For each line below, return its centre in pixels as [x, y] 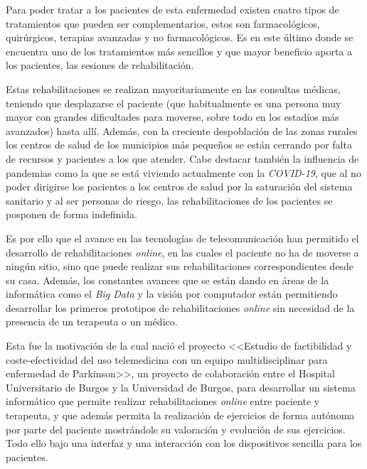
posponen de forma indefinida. [71, 214]
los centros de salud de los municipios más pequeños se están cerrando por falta [179, 145]
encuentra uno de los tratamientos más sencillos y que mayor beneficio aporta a [179, 51]
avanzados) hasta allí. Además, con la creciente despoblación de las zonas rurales [182, 130]
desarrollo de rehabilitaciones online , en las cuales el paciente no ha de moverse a [182, 252]
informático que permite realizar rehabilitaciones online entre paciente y [163, 401]
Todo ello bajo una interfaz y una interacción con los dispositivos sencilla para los [184, 443]
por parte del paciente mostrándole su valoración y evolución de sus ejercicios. [176, 429]
